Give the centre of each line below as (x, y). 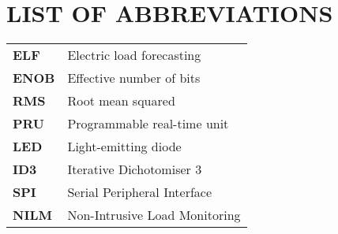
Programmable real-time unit (148, 124)
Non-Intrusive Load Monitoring (154, 215)
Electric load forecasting (134, 55)
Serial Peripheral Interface (140, 192)
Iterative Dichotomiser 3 (135, 169)
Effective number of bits (134, 78)
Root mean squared (121, 101)
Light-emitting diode (124, 147)
